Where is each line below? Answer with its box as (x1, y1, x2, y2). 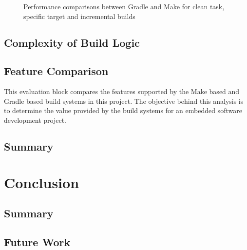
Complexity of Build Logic (4, 35, 140, 50)
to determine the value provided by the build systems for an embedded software (4, 105, 242, 115)
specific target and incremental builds (23, 11, 135, 21)
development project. (4, 115, 66, 125)
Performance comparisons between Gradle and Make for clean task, (23, 1, 225, 11)
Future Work (4, 234, 71, 249)
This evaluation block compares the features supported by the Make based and (4, 86, 240, 96)
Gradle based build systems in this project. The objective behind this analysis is (4, 96, 244, 106)
